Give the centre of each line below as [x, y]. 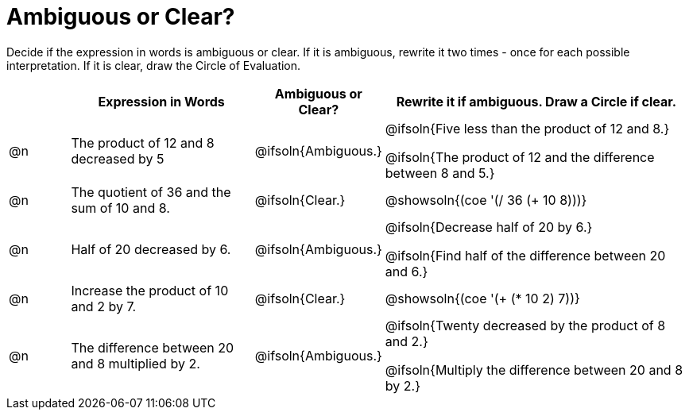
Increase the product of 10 [150, 290]
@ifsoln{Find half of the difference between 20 [525, 255]
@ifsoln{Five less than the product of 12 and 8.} [527, 128]
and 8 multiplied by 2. [135, 363]
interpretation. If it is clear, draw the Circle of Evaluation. [154, 65]
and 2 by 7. [104, 306]
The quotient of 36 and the [151, 192]
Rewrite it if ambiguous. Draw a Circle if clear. [536, 101]
